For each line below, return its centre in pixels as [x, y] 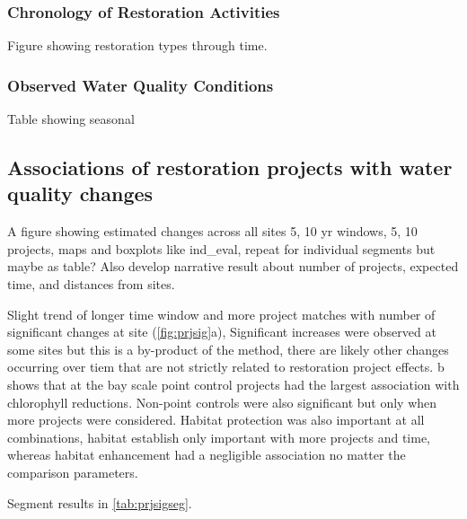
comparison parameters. [73, 472]
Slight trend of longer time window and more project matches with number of [221, 314]
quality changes [80, 194]
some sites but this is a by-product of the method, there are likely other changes [228, 349]
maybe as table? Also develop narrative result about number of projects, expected [233, 266]
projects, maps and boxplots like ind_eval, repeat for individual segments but [221, 248]
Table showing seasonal [71, 119]
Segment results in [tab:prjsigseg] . [100, 502]
